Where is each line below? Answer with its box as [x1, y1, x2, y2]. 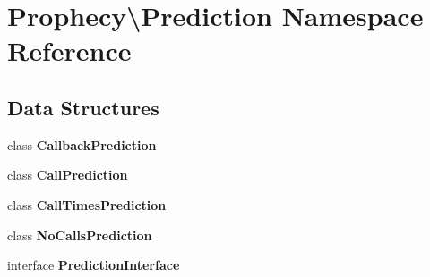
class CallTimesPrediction [7, 195, 167, 214]
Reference [7, 32, 132, 69]
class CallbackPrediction [7, 135, 157, 154]
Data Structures [7, 93, 159, 121]
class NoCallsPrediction [7, 225, 152, 244]
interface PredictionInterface [7, 256, 180, 274]
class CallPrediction [7, 165, 128, 184]
